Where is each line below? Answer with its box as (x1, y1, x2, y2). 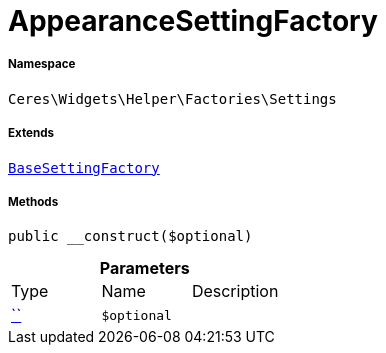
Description (191, 281, 279, 302)
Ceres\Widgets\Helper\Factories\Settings (8, 90, 337, 107)
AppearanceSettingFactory (8, 4, 378, 38)
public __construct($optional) (8, 228, 253, 245)
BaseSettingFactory (8, 159, 160, 176)
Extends (8, 126, 55, 141)
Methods (8, 194, 59, 209)
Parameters (99, 258, 190, 279)
